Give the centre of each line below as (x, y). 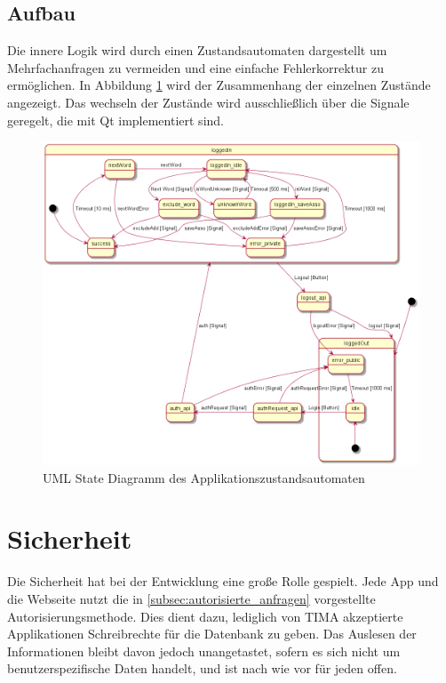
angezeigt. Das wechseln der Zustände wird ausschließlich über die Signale (208, 102)
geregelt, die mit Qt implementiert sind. (115, 120)
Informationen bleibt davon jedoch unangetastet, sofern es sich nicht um (204, 651)
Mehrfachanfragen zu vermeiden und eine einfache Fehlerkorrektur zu (196, 67)
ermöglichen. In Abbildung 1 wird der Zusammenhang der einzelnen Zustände (219, 85)
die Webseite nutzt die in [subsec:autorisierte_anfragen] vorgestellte (191, 598)
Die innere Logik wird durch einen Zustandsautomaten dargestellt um (197, 50)
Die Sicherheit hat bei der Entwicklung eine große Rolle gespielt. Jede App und (223, 581)
